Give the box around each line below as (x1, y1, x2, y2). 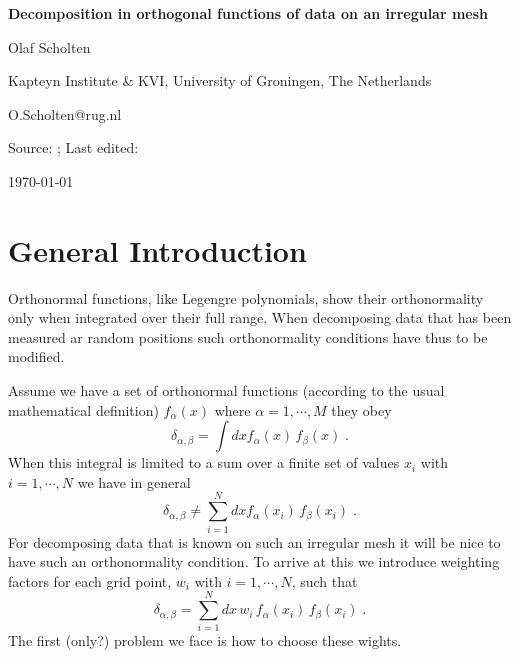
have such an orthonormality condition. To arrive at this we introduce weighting (8, 551, 500, 572)
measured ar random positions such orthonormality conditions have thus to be (8, 326, 488, 347)
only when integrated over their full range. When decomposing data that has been (8, 307, 512, 328)
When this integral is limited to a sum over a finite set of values (8, 452, 400, 473)
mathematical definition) (8, 399, 159, 420)
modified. (8, 346, 65, 367)
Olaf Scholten (8, 36, 91, 57)
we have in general (77, 471, 191, 492)
